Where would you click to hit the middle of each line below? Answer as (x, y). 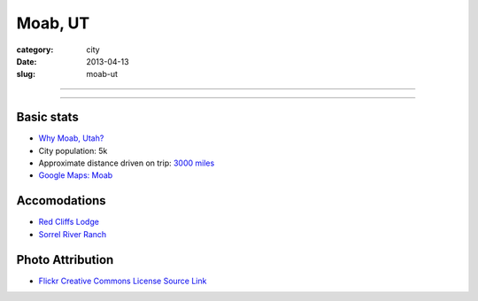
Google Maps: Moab (76, 175)
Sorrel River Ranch (73, 234)
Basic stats (47, 117)
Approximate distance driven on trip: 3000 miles (127, 163)
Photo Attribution (65, 260)
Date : (27, 61)
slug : (26, 74)
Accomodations (61, 201)
